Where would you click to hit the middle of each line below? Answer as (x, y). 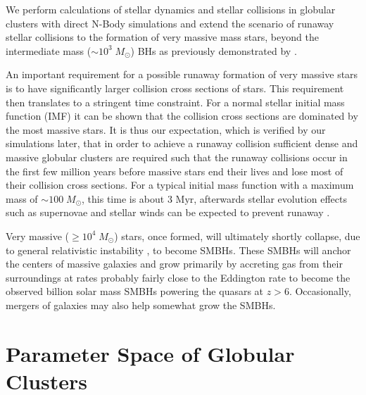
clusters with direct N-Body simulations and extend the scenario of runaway (170, 23)
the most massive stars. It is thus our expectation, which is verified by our (166, 129)
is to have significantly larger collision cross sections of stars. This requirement (175, 88)
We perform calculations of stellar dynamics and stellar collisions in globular (171, 9)
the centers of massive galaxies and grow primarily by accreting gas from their (174, 264)
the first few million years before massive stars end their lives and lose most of (175, 171)
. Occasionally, (320, 291)
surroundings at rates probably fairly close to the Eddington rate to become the (178, 277)
